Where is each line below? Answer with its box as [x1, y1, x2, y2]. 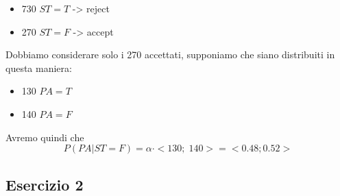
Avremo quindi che [5, 130, 84, 144]
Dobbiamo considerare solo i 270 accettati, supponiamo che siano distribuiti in [5, 47, 335, 62]
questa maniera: [5, 60, 72, 75]
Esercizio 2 [5, 173, 84, 195]
